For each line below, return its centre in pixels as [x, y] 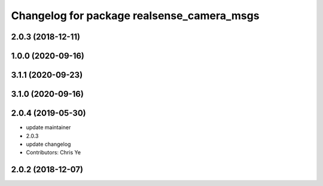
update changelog [48, 144]
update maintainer [48, 127]
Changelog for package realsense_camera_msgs [135, 16]
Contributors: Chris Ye [53, 153]
